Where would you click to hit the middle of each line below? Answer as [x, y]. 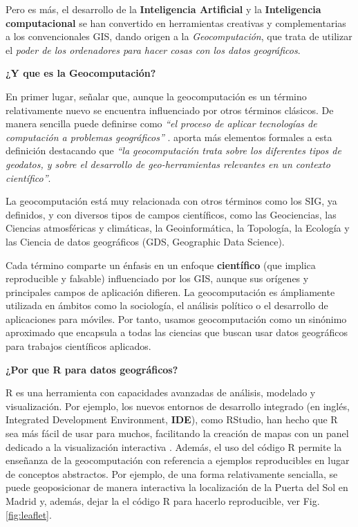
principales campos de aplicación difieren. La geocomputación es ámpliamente [170, 292]
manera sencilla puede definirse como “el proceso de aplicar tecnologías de [161, 123]
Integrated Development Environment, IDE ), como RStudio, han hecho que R [172, 419]
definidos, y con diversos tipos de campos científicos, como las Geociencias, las [171, 214]
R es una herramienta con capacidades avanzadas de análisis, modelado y [161, 392]
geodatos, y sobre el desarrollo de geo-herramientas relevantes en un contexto [168, 164]
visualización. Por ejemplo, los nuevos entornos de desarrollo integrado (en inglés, [178, 406]
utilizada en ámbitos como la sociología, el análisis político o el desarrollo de [167, 305]
